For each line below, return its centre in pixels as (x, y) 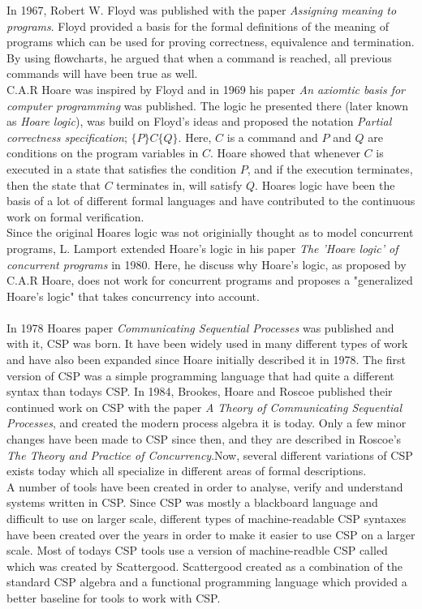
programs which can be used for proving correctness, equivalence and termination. (211, 42)
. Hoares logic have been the (325, 184)
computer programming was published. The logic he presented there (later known (208, 105)
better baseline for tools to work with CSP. (114, 597)
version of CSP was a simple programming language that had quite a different (200, 375)
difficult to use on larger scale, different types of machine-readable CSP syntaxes (207, 518)
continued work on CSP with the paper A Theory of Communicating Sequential (205, 407)
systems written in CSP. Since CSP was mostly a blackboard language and (192, 502)
